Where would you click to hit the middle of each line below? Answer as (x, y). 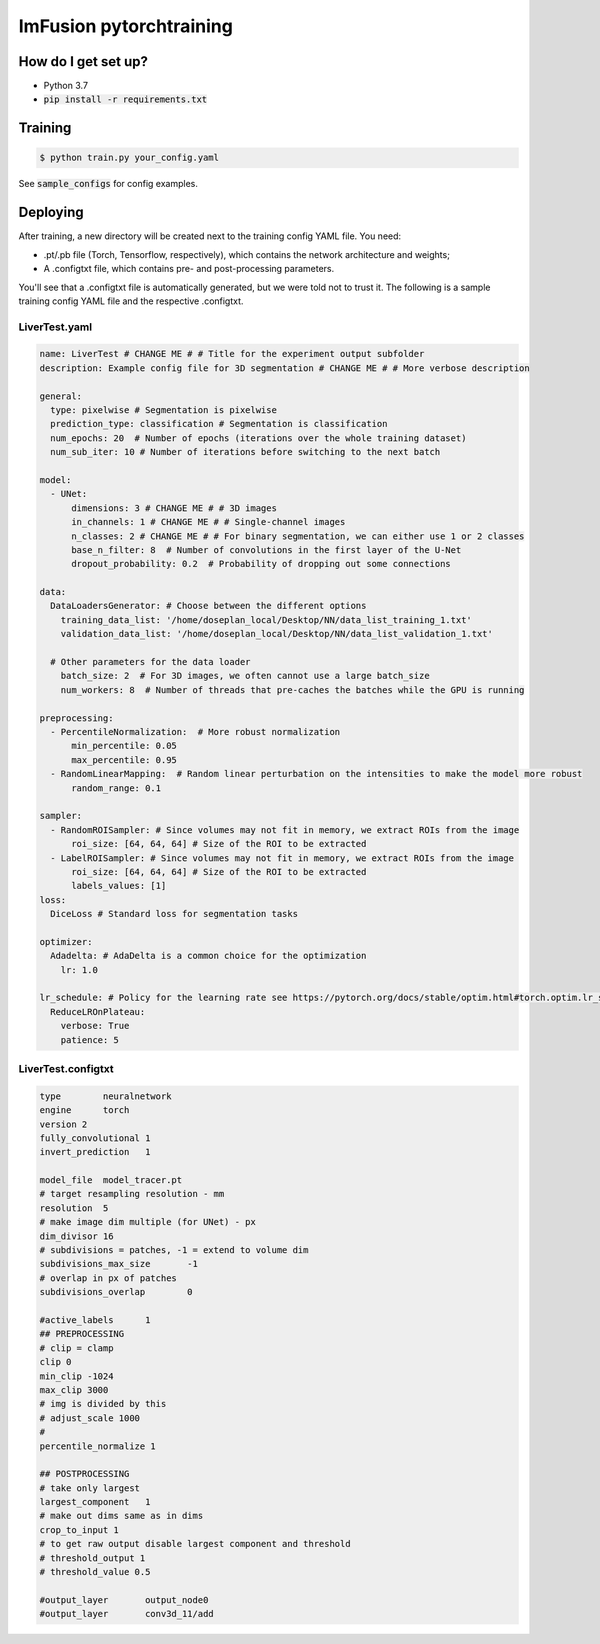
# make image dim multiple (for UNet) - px (148, 1222)
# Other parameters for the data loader (150, 662)
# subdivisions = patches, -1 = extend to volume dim (174, 1250)
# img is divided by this (103, 1404)
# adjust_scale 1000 (89, 1418)
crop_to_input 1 (79, 1529)
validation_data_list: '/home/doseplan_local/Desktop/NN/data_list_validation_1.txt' (277, 634)
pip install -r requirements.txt (125, 99)
